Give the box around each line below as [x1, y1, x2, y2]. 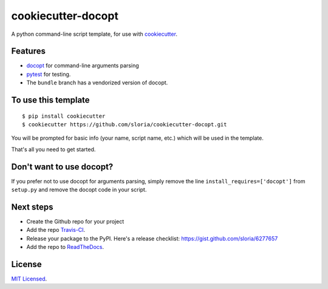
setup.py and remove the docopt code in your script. [11, 186, 147, 194]
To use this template [11, 95, 91, 106]
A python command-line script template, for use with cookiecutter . [11, 30, 177, 38]
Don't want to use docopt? [11, 161, 114, 172]
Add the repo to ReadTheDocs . [26, 243, 104, 251]
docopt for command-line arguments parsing [26, 62, 139, 69]
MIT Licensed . [11, 275, 47, 282]
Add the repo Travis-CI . [26, 226, 86, 234]
